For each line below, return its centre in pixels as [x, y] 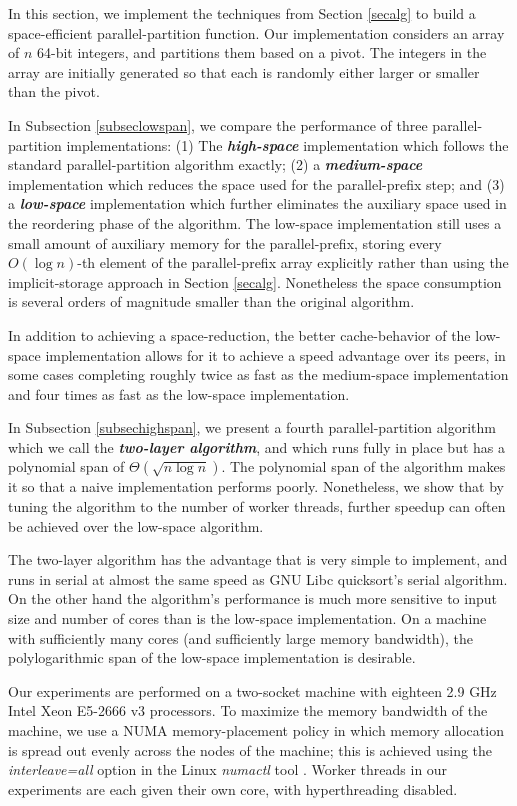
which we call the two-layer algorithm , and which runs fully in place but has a [256, 446]
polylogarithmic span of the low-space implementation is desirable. [212, 657]
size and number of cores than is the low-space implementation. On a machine [247, 618]
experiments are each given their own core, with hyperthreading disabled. [233, 788]
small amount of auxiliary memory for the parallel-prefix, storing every [225, 242]
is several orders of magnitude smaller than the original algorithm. [211, 301]
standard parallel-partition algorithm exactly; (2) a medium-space [215, 164]
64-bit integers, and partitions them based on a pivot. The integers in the [262, 52]
